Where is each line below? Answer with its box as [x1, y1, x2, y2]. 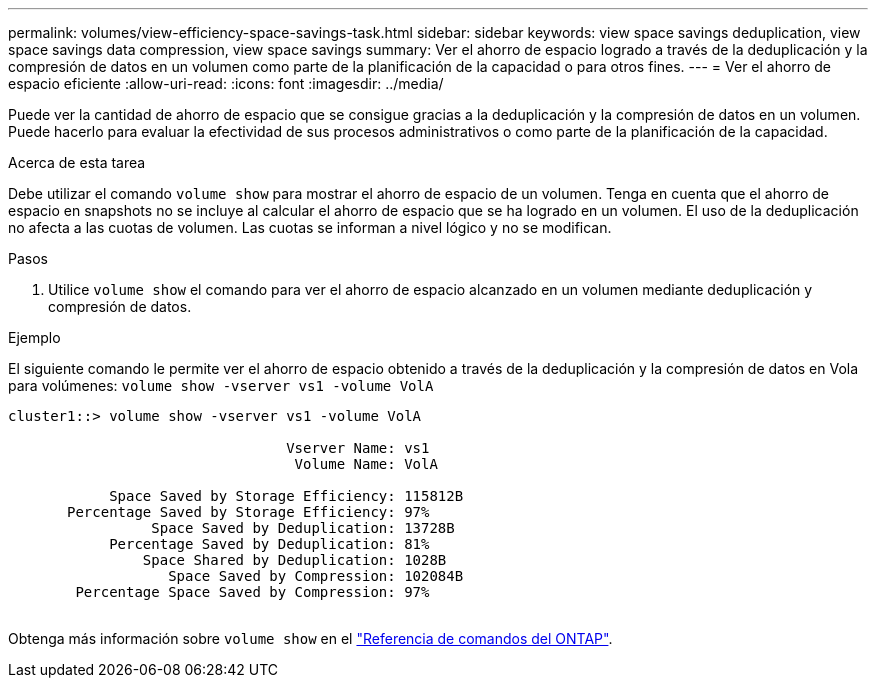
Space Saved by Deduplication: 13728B [151, 520, 455, 536]
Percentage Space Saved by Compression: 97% [75, 584, 430, 600]
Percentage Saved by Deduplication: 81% [109, 536, 430, 552]
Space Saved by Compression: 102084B [168, 568, 464, 584]
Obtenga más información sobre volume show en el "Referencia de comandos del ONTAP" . [8, 630, 613, 647]
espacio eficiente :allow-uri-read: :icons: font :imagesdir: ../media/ [8, 75, 444, 92]
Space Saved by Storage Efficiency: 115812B [109, 488, 464, 504]
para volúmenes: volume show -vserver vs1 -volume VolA [8, 377, 434, 394]
